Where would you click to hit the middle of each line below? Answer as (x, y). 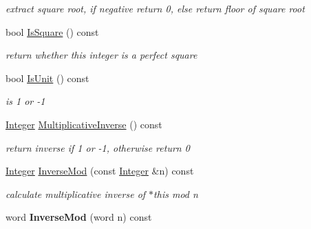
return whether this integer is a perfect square (101, 55)
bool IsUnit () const (47, 78)
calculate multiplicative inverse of (76, 193)
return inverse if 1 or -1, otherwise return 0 (98, 147)
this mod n (176, 193)
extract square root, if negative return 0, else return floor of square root (155, 8)
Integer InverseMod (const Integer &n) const (100, 171)
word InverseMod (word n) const (79, 217)
